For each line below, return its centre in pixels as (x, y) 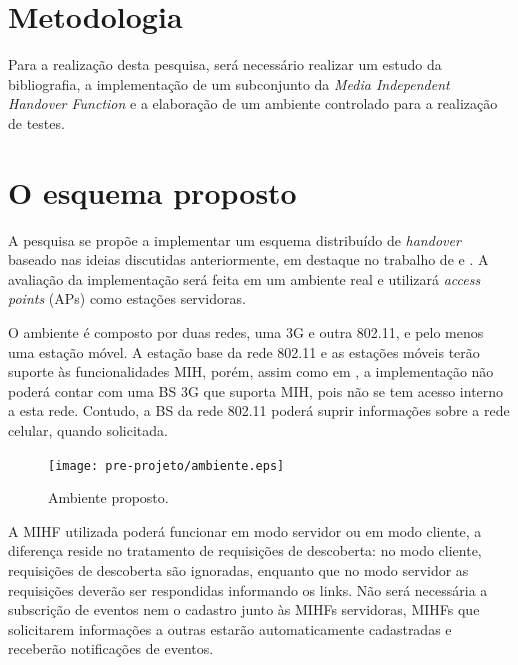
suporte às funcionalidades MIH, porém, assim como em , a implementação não (251, 371)
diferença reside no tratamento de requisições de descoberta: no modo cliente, (245, 550)
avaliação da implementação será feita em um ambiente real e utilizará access (244, 278)
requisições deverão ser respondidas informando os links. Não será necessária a (248, 589)
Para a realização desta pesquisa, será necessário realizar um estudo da (225, 64)
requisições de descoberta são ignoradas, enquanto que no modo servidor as (238, 570)
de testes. (36, 122)
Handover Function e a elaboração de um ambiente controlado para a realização (253, 103)
